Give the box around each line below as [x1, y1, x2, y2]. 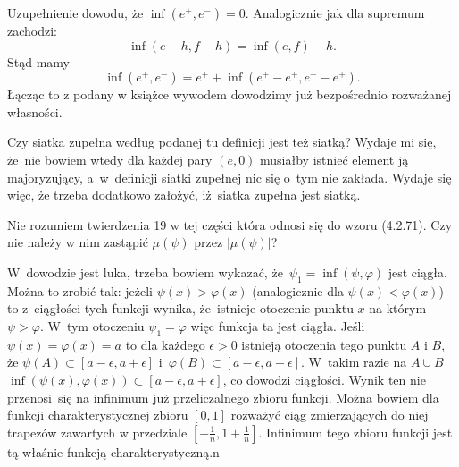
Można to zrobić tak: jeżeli [7, 281, 153, 300]
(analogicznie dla [252, 281, 344, 300]
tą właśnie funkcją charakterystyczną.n [7, 442, 220, 461]
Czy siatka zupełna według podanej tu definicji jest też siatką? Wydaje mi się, [7, 132, 437, 151]
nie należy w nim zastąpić [7, 233, 148, 251]
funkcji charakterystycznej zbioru [7, 405, 188, 424]
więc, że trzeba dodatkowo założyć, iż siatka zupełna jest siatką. [7, 185, 361, 204]
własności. [7, 102, 63, 121]
